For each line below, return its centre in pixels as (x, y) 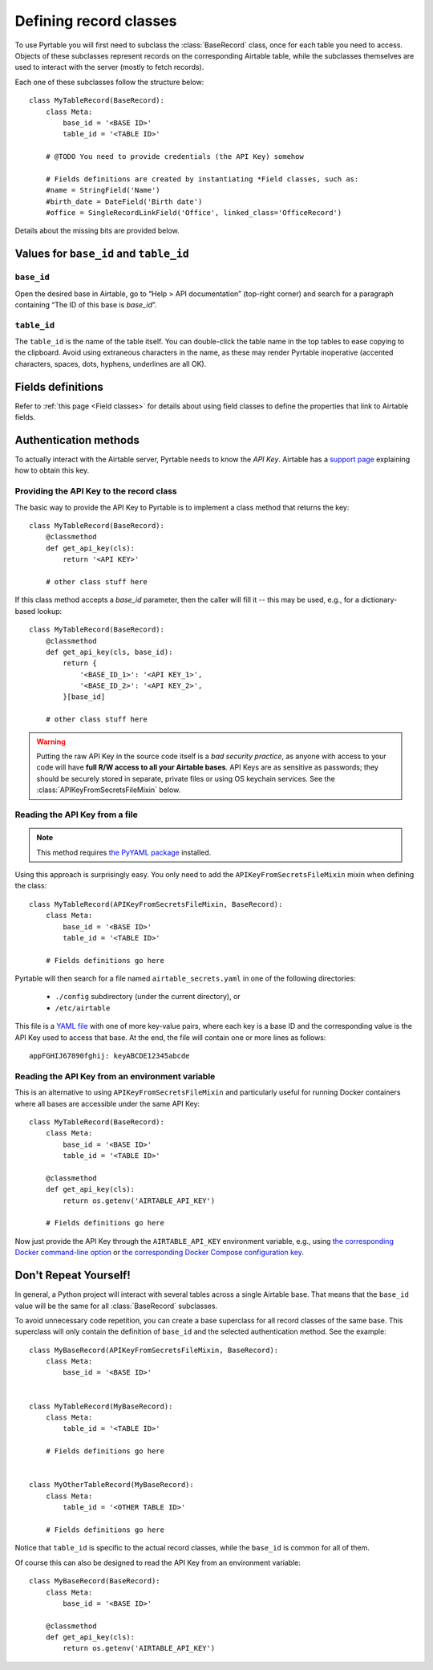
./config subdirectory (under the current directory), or (148, 997)
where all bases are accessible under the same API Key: (107, 1103)
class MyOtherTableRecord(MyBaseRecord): (111, 1485)
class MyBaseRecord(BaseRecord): (95, 1581)
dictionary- (379, 600)
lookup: (50, 611)
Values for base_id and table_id (102, 254)
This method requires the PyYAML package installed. (124, 852)
